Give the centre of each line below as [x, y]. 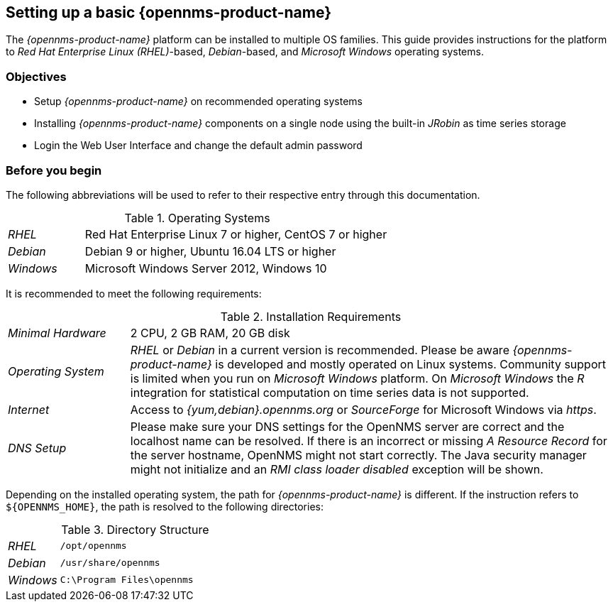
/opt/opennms [93, 546]
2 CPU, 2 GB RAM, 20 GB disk [210, 333]
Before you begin [54, 170]
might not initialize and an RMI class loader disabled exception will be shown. [337, 469]
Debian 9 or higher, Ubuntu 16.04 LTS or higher [210, 251]
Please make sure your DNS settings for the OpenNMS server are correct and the [347, 426]
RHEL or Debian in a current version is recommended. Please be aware [320, 350]
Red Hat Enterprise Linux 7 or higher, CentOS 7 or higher [236, 234]
